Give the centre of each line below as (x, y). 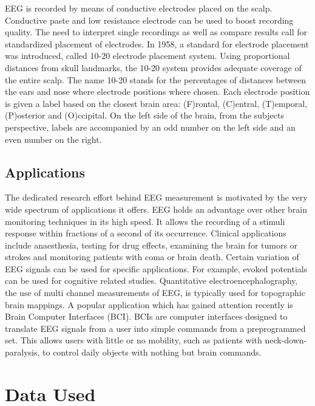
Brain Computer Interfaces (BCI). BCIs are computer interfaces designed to (146, 316)
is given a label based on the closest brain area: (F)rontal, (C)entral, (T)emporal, (156, 103)
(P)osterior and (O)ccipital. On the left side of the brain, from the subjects (144, 115)
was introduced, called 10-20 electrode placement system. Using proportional (147, 56)
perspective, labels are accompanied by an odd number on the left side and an (150, 127)
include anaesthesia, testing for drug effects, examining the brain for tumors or (151, 245)
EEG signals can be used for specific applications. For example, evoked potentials (156, 268)
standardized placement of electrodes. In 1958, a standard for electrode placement (157, 43)
